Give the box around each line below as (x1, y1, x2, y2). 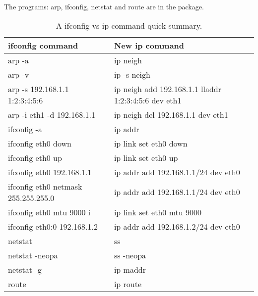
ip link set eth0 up (114, 151, 178, 163)
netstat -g (8, 263, 42, 275)
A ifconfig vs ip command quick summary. (56, 19, 202, 31)
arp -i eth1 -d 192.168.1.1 (8, 108, 96, 120)
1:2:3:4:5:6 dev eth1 (114, 94, 182, 106)
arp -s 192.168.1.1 (8, 83, 69, 95)
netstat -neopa (8, 249, 58, 261)
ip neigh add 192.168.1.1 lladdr (114, 83, 222, 95)
